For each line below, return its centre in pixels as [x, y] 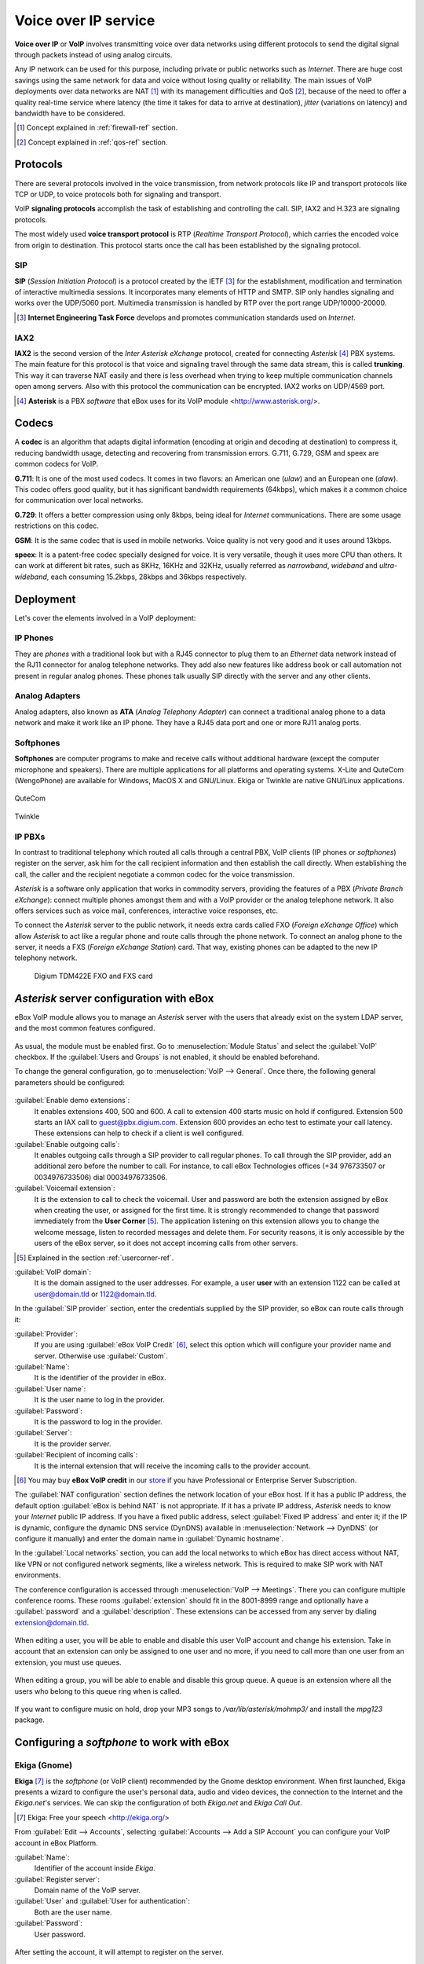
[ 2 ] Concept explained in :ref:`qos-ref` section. [92, 142]
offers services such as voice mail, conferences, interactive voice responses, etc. [146, 911]
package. [29, 1720]
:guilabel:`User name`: [50, 1389]
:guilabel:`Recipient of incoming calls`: [76, 1455]
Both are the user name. [73, 1912]
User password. [60, 1934]
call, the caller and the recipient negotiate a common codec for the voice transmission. [154, 874]
